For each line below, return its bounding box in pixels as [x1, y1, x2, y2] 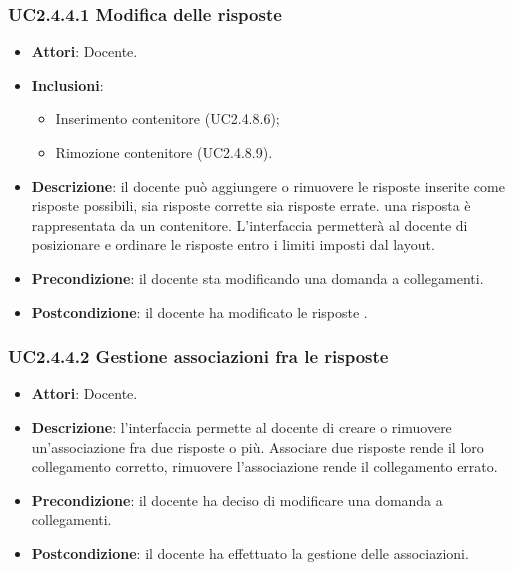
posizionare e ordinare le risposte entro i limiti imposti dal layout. [31, 234, 435, 255]
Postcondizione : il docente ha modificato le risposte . [31, 301, 368, 322]
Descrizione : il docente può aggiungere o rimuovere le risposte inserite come [31, 175, 505, 196]
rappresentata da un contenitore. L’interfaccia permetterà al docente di [31, 214, 468, 235]
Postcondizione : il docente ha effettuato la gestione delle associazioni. [31, 542, 469, 563]
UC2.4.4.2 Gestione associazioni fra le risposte [8, 344, 389, 369]
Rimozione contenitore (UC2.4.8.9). [55, 142, 273, 162]
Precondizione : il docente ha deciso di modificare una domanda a [31, 489, 443, 510]
